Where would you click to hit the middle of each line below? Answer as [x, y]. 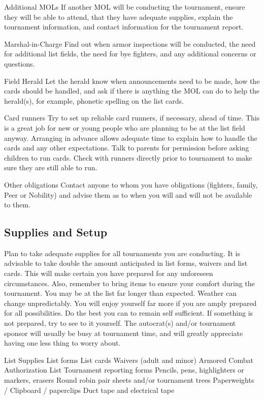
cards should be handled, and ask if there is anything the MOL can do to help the [132, 91]
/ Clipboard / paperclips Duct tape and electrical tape [89, 390]
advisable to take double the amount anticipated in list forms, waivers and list [126, 263]
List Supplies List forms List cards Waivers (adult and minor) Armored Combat [129, 360]
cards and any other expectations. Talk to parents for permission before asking [127, 148]
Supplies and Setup [56, 232]
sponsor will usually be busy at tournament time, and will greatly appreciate [124, 333]
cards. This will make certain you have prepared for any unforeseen [109, 273]
